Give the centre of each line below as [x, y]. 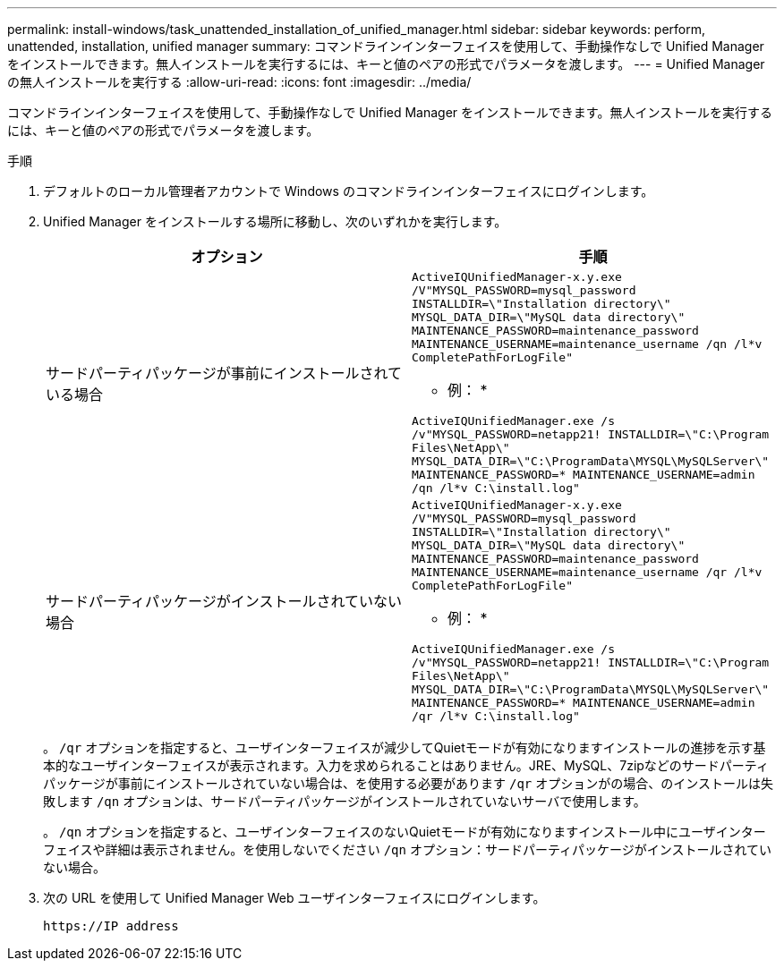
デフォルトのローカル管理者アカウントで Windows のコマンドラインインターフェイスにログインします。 [349, 191]
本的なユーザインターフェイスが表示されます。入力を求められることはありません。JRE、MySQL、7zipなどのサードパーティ [406, 765]
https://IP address [111, 926]
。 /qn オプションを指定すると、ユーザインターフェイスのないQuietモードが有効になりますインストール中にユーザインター [405, 832]
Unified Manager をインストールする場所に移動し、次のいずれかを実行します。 [275, 221]
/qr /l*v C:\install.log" [496, 716]
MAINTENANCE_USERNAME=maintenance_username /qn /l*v [587, 344]
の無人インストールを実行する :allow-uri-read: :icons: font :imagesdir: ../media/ [239, 82]
